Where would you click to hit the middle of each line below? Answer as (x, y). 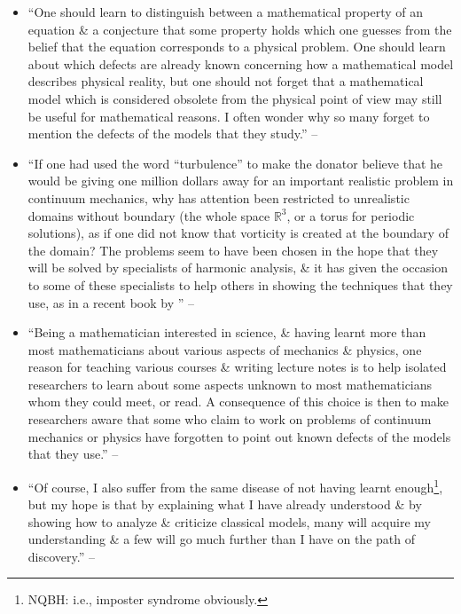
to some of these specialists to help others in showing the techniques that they (240, 284)
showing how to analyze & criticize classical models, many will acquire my (229, 521)
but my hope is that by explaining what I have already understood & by (225, 504)
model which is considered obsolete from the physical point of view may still (235, 98)
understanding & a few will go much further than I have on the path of (221, 539)
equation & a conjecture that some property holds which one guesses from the (240, 29)
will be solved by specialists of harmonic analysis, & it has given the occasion (238, 268)
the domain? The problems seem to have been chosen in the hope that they (233, 250)
